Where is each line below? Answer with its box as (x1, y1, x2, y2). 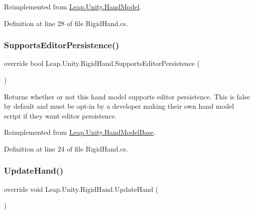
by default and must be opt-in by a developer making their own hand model (4, 101, 234, 111)
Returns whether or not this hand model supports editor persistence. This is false (4, 91, 250, 101)
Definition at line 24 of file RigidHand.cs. (4, 143, 128, 153)
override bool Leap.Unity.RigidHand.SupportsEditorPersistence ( (4, 58, 200, 68)
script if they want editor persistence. (4, 110, 117, 121)
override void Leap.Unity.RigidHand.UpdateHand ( (4, 183, 158, 194)
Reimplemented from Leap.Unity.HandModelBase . (4, 127, 156, 137)
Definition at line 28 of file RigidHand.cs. (4, 18, 128, 28)
